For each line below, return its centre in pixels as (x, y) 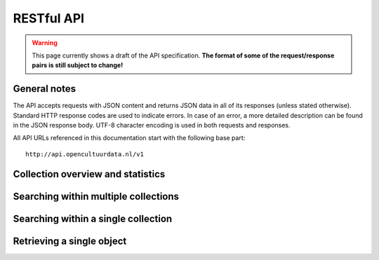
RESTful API (48, 18)
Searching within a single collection (93, 218)
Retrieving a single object (70, 241)
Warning (45, 43)
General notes (45, 89)
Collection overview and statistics (89, 174)
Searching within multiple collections (96, 196)
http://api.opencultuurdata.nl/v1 (85, 154)
